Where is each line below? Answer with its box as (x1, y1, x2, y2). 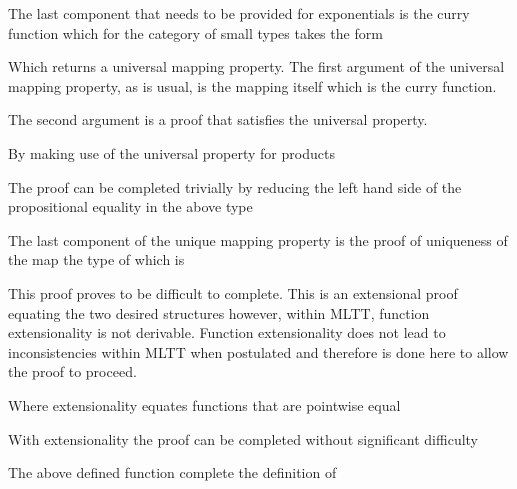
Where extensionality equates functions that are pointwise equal (8, 394, 401, 415)
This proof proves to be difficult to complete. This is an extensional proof (8, 282, 458, 303)
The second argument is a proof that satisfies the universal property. (8, 109, 428, 130)
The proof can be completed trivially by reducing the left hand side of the (8, 176, 462, 197)
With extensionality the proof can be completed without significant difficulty (8, 428, 479, 449)
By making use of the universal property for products (8, 142, 335, 163)
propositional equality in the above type (8, 196, 253, 217)
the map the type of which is (8, 249, 185, 270)
